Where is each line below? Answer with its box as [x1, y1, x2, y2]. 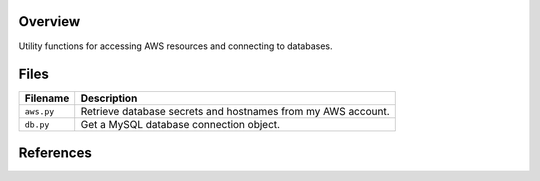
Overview [18, 13, 81, 30]
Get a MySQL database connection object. [80, 118, 280, 132]
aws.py [24, 106, 55, 117]
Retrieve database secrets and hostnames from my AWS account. [80, 105, 390, 119]
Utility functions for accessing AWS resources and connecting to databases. [18, 40, 334, 52]
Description [80, 91, 138, 105]
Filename [24, 91, 70, 105]
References [18, 144, 92, 161]
